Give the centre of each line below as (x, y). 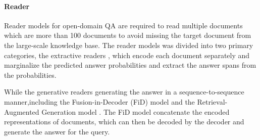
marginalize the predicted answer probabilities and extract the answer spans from (130, 65)
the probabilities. (30, 75)
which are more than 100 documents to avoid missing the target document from (128, 35)
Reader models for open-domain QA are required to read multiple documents (123, 25)
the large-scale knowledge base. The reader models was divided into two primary (129, 45)
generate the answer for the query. (57, 131)
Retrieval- (212, 101)
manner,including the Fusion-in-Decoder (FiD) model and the (99, 101)
